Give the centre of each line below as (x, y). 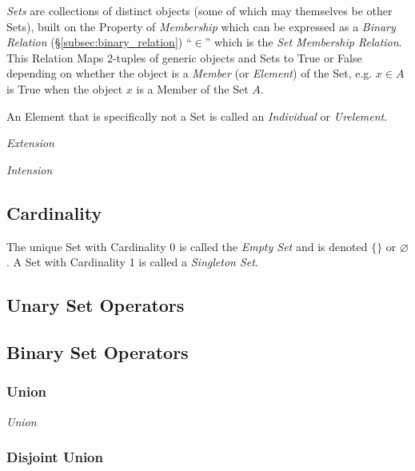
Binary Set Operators (98, 351)
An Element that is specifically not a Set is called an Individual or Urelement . (197, 116)
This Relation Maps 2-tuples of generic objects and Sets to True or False (184, 57)
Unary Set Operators (96, 305)
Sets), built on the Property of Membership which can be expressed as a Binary (201, 26)
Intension (30, 169)
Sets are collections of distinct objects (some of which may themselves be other (200, 10)
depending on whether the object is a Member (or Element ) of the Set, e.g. (190, 73)
